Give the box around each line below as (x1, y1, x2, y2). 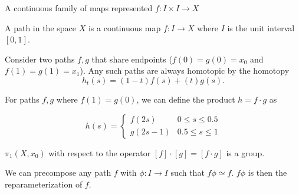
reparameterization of (5, 177, 83, 190)
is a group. (226, 146, 265, 159)
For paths (5, 93, 40, 105)
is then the (248, 166, 287, 179)
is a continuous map (88, 21, 161, 34)
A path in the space (5, 21, 77, 34)
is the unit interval (227, 21, 295, 34)
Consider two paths (5, 52, 75, 65)
